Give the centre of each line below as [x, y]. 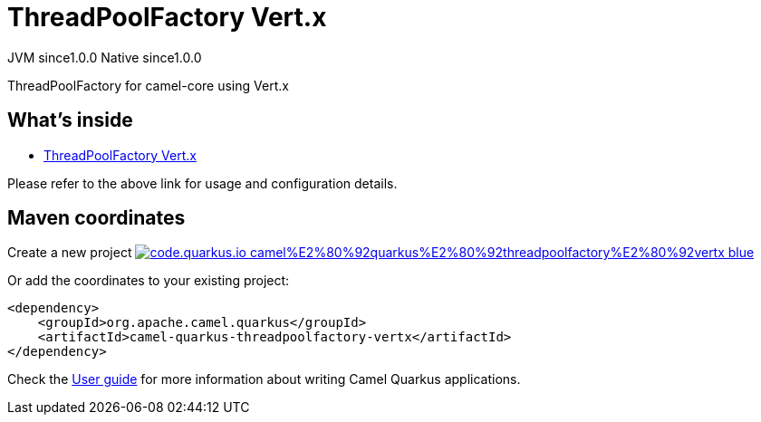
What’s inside [70, 120]
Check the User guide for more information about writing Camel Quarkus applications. [264, 379]
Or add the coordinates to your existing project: [149, 281]
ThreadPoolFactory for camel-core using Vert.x [148, 85]
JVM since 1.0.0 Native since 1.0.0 [105, 57]
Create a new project [70, 253]
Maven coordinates [96, 218]
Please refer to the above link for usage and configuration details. [202, 183]
